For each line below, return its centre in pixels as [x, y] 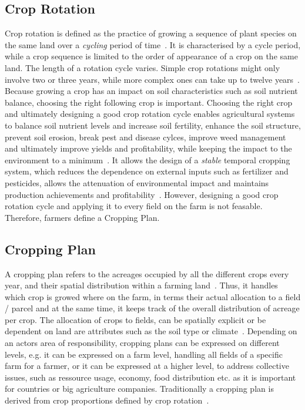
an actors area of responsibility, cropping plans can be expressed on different [142, 343]
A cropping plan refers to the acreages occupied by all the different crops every [147, 273]
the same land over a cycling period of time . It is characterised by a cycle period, [153, 44]
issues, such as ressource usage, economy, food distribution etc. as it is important [150, 377]
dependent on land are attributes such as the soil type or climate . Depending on [151, 331]
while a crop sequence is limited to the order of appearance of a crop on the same [151, 56]
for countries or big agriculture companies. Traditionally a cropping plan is [139, 389]
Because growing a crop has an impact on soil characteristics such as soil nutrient [151, 91]
